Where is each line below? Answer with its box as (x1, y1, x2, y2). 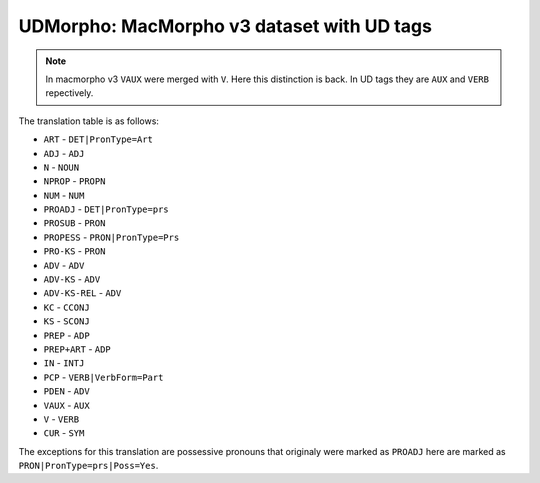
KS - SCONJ (43, 315, 90, 327)
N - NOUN (43, 161, 80, 173)
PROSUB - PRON (43, 217, 106, 229)
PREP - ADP (43, 329, 90, 341)
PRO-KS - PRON (43, 245, 106, 257)
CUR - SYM (43, 427, 85, 439)
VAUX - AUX (43, 399, 90, 411)
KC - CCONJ (43, 301, 90, 313)
